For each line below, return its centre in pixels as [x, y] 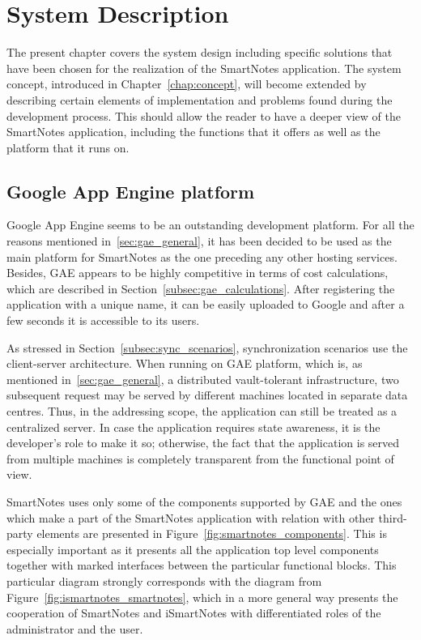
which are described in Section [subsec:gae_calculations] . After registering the [201, 288]
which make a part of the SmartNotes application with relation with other [191, 517]
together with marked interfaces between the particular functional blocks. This [202, 565]
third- [393, 517]
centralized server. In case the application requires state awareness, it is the [193, 427]
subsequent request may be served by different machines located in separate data [207, 395]
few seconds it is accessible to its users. [103, 320]
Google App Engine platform [131, 191]
